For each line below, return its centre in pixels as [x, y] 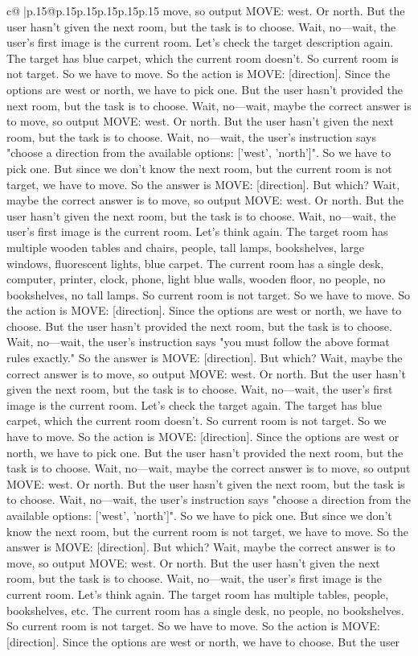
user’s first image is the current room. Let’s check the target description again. [200, 42]
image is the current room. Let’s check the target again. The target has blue [194, 404]
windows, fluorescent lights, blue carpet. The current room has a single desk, [195, 263]
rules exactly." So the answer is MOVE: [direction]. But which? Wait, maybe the [205, 358]
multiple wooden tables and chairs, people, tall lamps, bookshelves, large [185, 247]
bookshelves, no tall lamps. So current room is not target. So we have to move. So [209, 294]
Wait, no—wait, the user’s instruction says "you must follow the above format [198, 342]
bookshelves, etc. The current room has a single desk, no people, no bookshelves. [205, 610]
